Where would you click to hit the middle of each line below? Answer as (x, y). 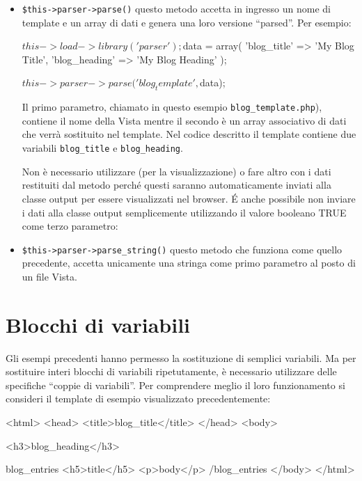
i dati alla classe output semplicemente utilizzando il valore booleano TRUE (184, 212)
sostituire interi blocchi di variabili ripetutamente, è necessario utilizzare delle (171, 371)
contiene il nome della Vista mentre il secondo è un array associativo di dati (184, 120)
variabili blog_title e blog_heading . (102, 148)
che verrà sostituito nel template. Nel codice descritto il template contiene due (189, 134)
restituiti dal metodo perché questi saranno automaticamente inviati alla (176, 185)
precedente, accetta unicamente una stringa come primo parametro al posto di (189, 263)
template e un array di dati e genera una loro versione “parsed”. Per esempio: (187, 22)
